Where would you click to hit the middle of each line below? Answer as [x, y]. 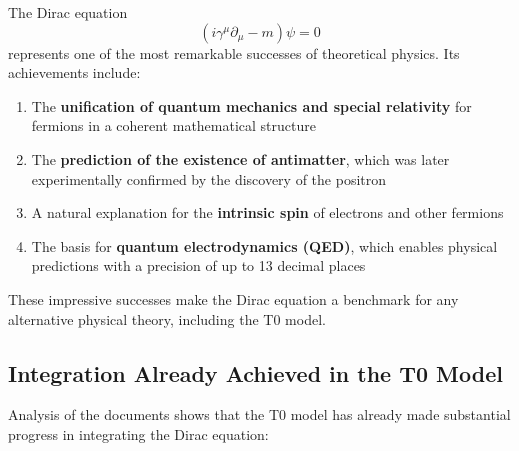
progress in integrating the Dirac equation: [138, 433]
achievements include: [74, 72]
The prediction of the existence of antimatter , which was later [240, 158]
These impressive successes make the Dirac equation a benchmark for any [233, 298]
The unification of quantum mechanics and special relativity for [251, 105]
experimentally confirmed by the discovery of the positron [209, 178]
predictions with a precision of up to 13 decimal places [198, 265]
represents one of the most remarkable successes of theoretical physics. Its [234, 52]
